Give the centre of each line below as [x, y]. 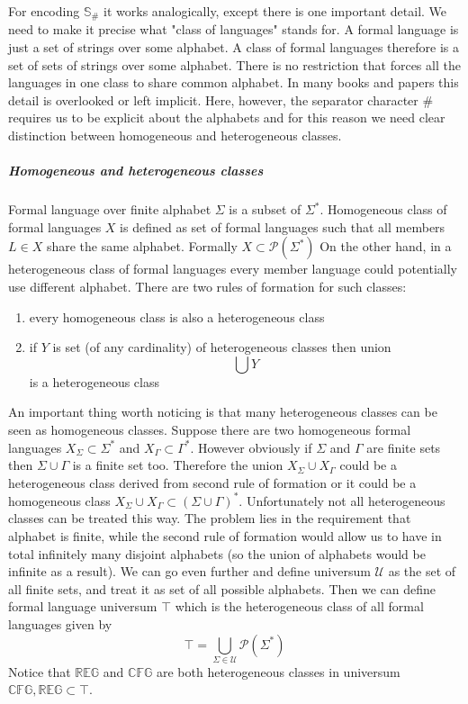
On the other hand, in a [386, 246]
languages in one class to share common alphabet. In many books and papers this [234, 82]
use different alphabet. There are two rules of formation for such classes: [207, 286]
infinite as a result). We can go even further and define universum [189, 571]
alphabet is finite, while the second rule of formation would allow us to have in [225, 535]
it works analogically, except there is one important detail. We [275, 11]
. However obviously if [251, 447]
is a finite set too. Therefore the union [178, 465]
